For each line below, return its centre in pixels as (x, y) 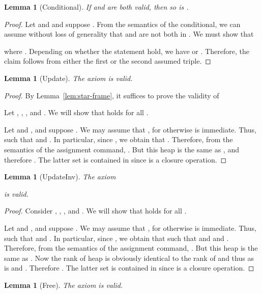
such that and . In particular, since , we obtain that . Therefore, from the (119, 139)
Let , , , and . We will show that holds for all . (76, 112)
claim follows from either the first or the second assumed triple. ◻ (108, 61)
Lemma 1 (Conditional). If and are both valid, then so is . (96, 7)
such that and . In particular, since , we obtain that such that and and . (117, 238)
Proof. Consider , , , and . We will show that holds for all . (95, 211)
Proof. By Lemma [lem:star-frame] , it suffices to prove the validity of (112, 95)
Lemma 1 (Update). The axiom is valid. (68, 78)
